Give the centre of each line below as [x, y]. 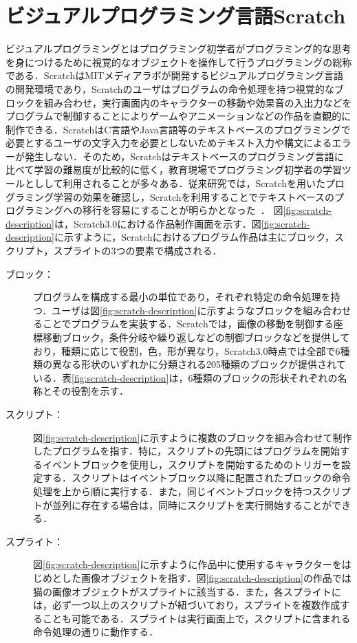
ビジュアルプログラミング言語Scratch [176, 15]
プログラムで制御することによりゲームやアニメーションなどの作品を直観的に [178, 116]
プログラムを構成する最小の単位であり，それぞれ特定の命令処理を [182, 297]
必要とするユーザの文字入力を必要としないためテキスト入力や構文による [169, 143]
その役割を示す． [90, 391]
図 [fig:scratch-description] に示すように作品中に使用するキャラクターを [187, 564]
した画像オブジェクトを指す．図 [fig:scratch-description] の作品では [206, 577]
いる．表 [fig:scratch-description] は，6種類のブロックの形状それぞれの [185, 377]
